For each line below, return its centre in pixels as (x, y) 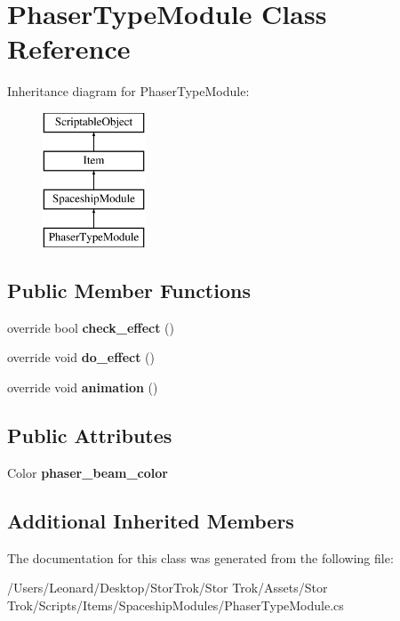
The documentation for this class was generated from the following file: (200, 557)
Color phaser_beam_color (88, 472)
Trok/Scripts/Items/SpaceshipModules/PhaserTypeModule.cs (176, 605)
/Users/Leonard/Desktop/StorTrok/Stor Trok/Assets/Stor (168, 588)
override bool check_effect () (91, 327)
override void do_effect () (81, 357)
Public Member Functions (129, 290)
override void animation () (83, 387)
